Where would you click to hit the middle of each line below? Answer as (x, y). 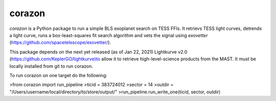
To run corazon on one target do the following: (58, 75)
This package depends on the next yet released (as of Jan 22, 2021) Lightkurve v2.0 (98, 52)
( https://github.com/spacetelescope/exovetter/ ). (60, 43)
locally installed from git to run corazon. (51, 66)
